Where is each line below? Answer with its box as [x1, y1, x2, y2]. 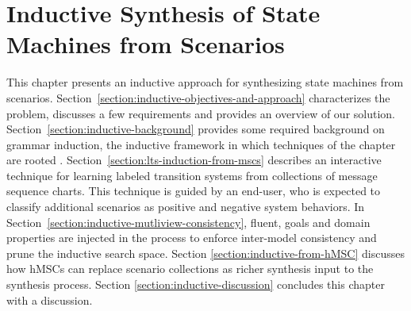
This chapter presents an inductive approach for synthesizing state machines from [6, 74, 404, 90]
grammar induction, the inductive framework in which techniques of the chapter [6, 136, 396, 152]
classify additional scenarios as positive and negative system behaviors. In [6, 198, 365, 215]
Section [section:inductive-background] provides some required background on [6, 121, 385, 137]
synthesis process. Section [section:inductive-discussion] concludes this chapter [6, 276, 385, 293]
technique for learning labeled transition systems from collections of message [6, 167, 378, 183]
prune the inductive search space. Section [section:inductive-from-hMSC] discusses [6, 244, 405, 261]
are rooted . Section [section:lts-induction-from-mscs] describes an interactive [6, 152, 382, 168]
